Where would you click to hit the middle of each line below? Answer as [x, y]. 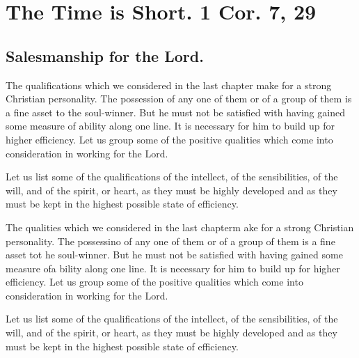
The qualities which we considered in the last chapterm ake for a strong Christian [180, 227]
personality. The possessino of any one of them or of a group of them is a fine [170, 241]
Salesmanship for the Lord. [105, 55]
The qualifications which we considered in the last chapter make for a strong [169, 85]
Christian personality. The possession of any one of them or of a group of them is [179, 99]
